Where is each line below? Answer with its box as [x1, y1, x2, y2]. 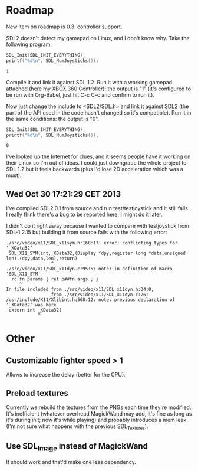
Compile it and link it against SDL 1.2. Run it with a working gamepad [6, 78, 173, 86]
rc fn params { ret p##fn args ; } [11, 276, 99, 282]
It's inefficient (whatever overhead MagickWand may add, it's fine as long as [6, 410, 192, 417]
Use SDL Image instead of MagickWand [6, 441, 148, 453]
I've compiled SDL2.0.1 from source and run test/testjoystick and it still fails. [6, 205, 190, 212]
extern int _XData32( [8, 308, 62, 313]
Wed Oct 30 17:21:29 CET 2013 [6, 189, 121, 199]
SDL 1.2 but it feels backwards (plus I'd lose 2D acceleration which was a [6, 166, 184, 173]
